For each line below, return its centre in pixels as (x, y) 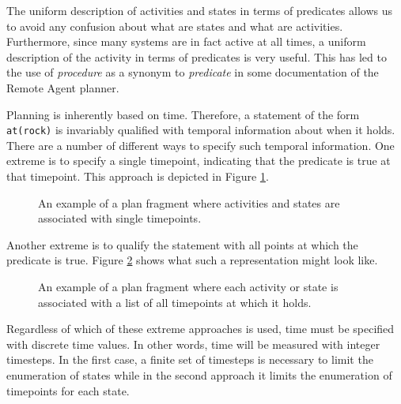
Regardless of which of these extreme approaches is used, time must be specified (200, 329)
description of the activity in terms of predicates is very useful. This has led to (197, 56)
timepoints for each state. (68, 390)
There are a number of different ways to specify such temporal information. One (200, 145)
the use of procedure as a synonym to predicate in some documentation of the (193, 72)
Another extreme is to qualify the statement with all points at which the (182, 244)
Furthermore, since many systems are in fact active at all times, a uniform (186, 41)
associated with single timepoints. (120, 218)
